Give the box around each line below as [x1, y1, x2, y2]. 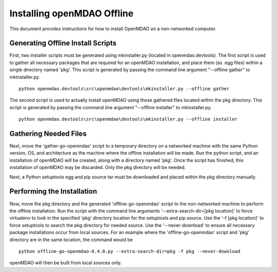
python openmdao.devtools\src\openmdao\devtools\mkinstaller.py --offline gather [18, 86, 230, 92]
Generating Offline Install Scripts [9, 39, 117, 48]
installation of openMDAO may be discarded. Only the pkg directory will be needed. [9, 164, 186, 171]
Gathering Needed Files [9, 130, 87, 138]
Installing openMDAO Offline [9, 8, 134, 19]
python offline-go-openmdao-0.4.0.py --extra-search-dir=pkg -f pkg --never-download [18, 248, 241, 254]
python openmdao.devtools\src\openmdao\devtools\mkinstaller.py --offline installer [18, 116, 238, 122]
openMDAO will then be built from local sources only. [9, 260, 122, 266]
